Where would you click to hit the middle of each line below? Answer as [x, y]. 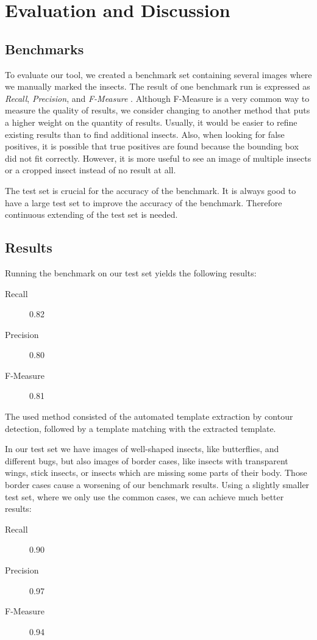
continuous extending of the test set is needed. [91, 214]
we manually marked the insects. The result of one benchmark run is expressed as [158, 86]
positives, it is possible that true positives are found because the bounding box [152, 146]
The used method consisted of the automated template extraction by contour [149, 416]
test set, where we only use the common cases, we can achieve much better [144, 496]
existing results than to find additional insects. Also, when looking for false [145, 134]
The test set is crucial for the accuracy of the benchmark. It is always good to [151, 190]
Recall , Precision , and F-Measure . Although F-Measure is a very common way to [157, 98]
